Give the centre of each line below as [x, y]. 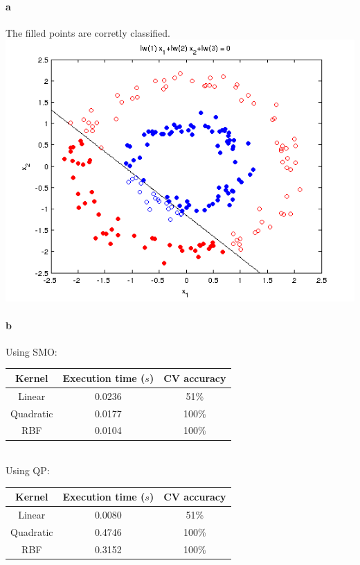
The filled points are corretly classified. [88, 32]
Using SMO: [31, 351]
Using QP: [28, 470]
